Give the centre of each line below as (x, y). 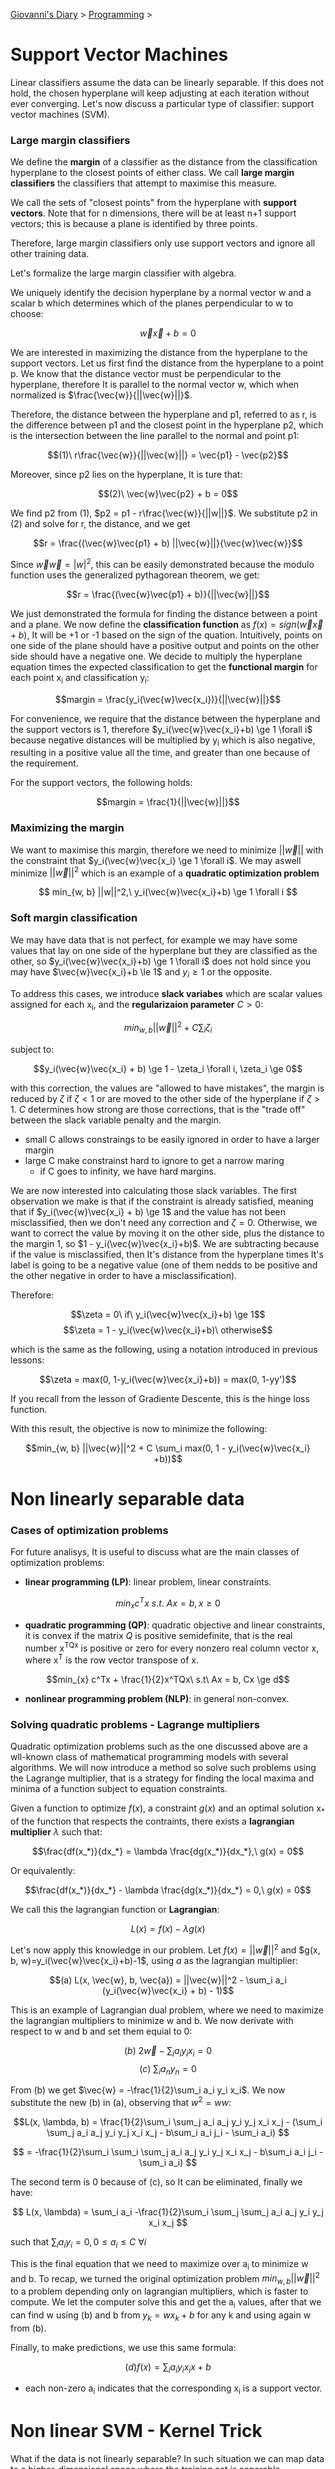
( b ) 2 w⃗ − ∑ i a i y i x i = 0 (168, 2051)
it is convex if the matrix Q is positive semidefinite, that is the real (158, 1635)
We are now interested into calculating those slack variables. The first (154, 1190)
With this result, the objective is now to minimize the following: (139, 1428)
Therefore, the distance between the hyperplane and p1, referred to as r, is (163, 415)
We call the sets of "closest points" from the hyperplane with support (153, 203)
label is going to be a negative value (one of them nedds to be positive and (164, 1265)
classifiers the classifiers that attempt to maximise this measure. (144, 183)
